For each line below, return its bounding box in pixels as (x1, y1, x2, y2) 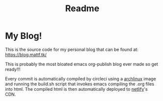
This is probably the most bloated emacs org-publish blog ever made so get (5, 61, 158, 67)
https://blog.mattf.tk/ (5, 52, 47, 58)
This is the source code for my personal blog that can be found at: (5, 46, 139, 52)
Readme (65, 3, 99, 14)
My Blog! (5, 30, 43, 41)
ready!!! (5, 66, 21, 72)
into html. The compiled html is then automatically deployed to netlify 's (5, 86, 148, 92)
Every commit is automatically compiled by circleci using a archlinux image (5, 76, 156, 81)
